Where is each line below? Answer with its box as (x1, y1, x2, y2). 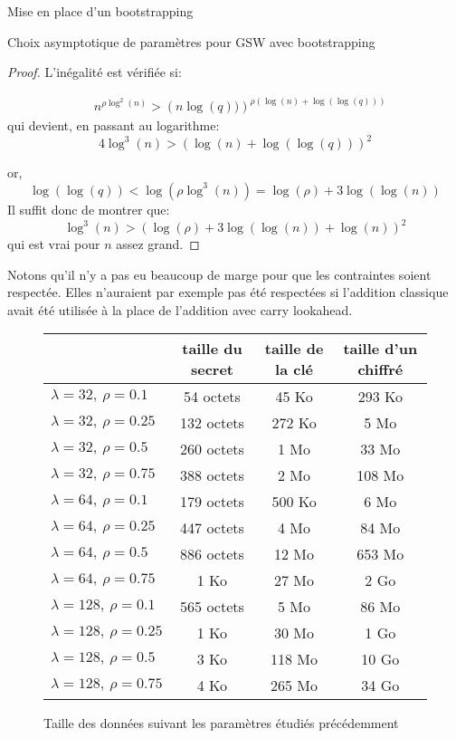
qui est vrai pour (7, 235, 100, 254)
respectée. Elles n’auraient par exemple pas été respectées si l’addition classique (7, 283, 449, 302)
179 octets (180, 491, 244, 513)
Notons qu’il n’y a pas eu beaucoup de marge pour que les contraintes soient (7, 264, 432, 283)
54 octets (184, 386, 241, 407)
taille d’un (343, 338, 418, 359)
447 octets (180, 517, 244, 539)
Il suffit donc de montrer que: (7, 199, 170, 218)
